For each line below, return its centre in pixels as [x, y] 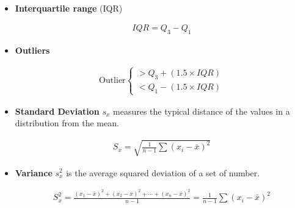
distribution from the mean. [67, 123]
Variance [34, 172]
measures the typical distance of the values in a [202, 111]
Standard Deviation [57, 111]
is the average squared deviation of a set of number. [163, 172]
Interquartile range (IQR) [69, 8]
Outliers [32, 50]
